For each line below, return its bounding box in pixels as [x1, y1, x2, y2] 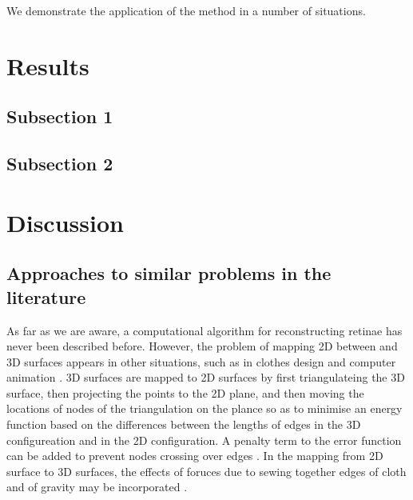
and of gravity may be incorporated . [6, 478, 188, 495]
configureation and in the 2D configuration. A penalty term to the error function [6, 431, 402, 448]
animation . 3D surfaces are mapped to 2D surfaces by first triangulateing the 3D [6, 369, 405, 386]
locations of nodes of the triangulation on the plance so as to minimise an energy [6, 400, 403, 417]
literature [6, 284, 86, 309]
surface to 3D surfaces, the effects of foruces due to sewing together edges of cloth [6, 462, 407, 479]
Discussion [6, 206, 124, 238]
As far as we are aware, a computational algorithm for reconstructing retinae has [6, 322, 403, 338]
